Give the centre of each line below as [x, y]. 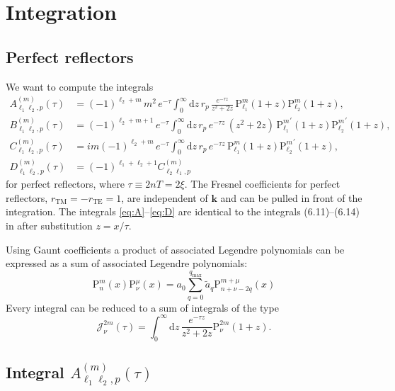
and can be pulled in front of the [291, 197]
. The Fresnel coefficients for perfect [262, 184]
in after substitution [49, 225]
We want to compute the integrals [80, 86]
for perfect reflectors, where [65, 184]
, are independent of [165, 197]
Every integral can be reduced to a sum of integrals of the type [142, 307]
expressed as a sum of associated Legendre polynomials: [127, 263]
